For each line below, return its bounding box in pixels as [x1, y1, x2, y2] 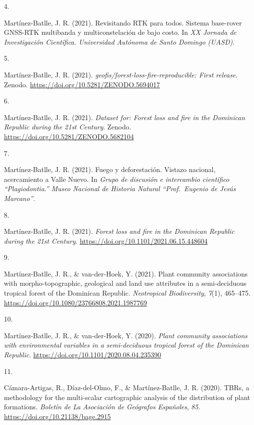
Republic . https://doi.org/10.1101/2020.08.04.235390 [4, 350, 162, 360]
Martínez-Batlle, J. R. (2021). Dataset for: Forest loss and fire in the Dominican [4, 112, 245, 122]
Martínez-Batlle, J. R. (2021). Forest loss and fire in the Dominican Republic [4, 226, 234, 236]
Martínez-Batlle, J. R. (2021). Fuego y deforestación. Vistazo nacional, [4, 164, 216, 175]
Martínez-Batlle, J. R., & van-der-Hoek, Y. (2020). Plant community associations [4, 330, 248, 340]
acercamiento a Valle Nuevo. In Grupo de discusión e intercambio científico [4, 174, 230, 184]
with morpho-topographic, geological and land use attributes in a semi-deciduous [4, 278, 247, 288]
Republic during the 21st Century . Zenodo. [4, 122, 131, 132]
